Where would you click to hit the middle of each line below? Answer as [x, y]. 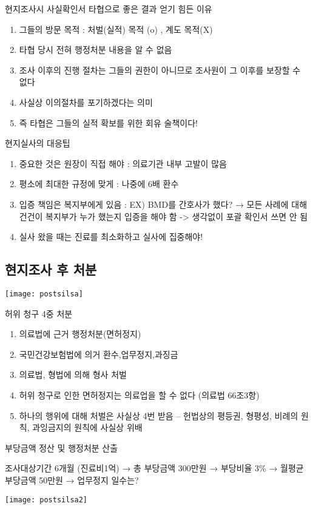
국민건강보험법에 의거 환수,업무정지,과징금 [99, 354]
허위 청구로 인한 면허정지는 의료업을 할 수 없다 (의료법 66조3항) [139, 395]
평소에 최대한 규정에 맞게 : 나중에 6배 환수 [99, 184]
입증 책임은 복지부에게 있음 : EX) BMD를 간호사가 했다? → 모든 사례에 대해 [163, 204]
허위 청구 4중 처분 [39, 313]
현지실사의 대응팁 [38, 143]
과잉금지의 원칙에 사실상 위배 [87, 427]
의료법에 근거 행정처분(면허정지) [80, 334]
